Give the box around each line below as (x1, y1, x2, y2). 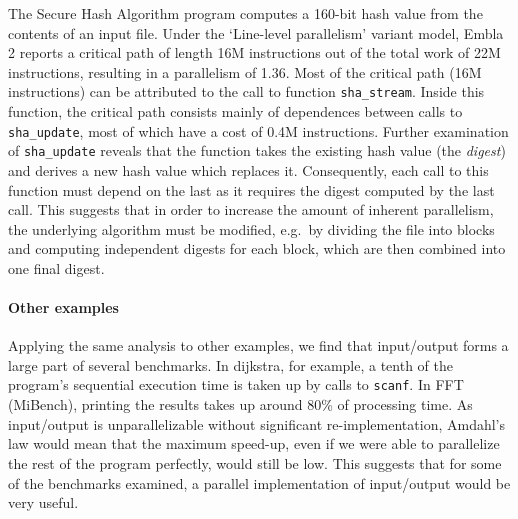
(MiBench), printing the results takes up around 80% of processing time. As (8, 394, 473, 415)
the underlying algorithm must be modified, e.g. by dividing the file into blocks (8, 218, 495, 239)
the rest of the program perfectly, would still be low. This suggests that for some (8, 452, 502, 473)
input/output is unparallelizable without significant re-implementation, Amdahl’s (8, 413, 505, 434)
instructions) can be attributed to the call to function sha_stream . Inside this (8, 81, 485, 102)
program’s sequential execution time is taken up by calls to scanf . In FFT (8, 374, 464, 395)
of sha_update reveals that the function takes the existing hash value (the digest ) (8, 140, 506, 161)
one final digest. (8, 257, 105, 278)
